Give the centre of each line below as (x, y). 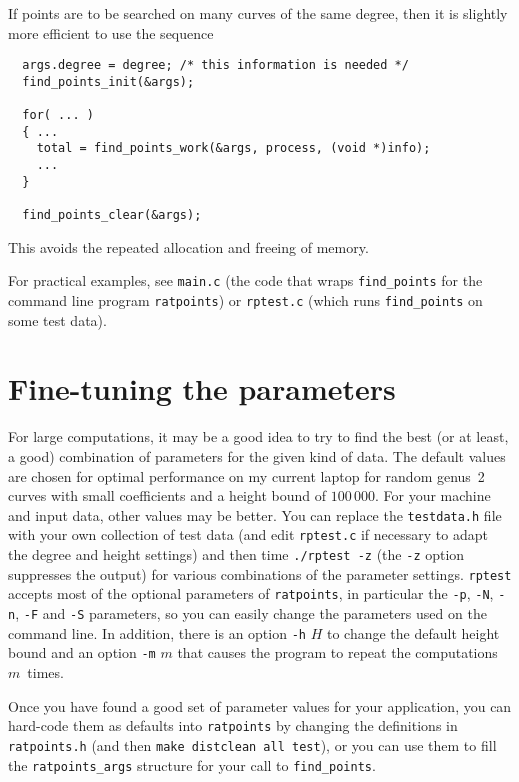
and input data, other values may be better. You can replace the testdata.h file (255, 514)
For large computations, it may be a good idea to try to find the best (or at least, (258, 436)
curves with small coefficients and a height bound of (167, 495)
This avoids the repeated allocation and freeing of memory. (188, 246)
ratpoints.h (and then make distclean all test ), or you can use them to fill (252, 744)
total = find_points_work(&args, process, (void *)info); (233, 148)
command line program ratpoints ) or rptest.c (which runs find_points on (245, 300)
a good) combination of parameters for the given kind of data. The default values (257, 455)
